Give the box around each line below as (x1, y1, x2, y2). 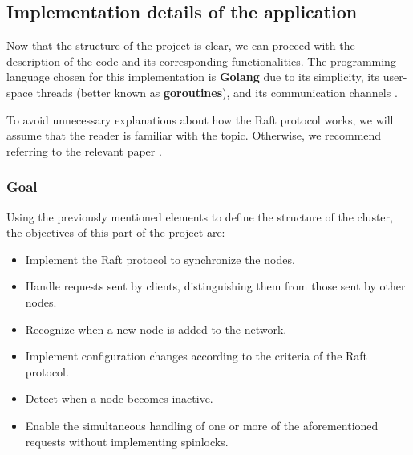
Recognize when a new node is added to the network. (25, 320, 287, 337)
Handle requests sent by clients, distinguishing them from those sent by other (25, 278, 406, 295)
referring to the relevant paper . (6, 142, 162, 159)
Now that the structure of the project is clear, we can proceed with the (6, 37, 355, 54)
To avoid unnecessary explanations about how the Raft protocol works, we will (6, 111, 394, 128)
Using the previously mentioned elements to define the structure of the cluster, (6, 208, 393, 225)
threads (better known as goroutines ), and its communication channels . (36, 83, 398, 100)
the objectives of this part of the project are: (6, 224, 225, 241)
